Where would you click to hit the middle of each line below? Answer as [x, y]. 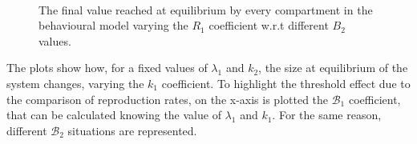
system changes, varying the [75, 83]
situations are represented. [132, 130]
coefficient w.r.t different [269, 25]
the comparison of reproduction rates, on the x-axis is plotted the [168, 99]
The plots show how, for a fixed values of [107, 68]
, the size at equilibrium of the [333, 68]
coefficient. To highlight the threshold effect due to [286, 83]
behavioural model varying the [113, 25]
